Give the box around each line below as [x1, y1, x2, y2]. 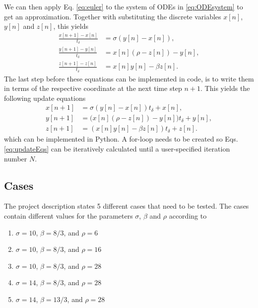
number [4, 153, 27, 163]
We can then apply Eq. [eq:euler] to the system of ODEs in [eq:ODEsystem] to [4, 1, 243, 11]
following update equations [4, 92, 86, 103]
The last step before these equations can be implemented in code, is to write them [4, 73, 254, 83]
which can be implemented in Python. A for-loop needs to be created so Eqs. [4, 134, 238, 144]
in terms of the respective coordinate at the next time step [4, 83, 182, 93]
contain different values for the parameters [4, 210, 133, 221]
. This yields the [200, 83, 250, 93]
